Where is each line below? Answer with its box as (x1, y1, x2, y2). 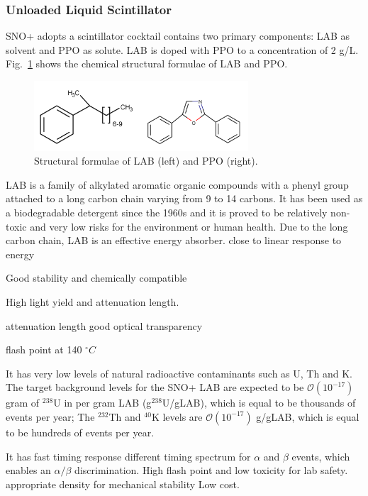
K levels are (151, 409, 203, 424)
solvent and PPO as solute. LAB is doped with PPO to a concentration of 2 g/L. (6, 42, 359, 57)
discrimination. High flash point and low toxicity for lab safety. (74, 463, 348, 478)
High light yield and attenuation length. (6, 294, 179, 309)
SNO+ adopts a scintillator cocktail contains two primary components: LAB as (6, 28, 350, 43)
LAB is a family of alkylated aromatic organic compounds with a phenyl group (6, 177, 349, 192)
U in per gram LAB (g (53, 395, 152, 410)
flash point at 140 (6, 342, 82, 357)
